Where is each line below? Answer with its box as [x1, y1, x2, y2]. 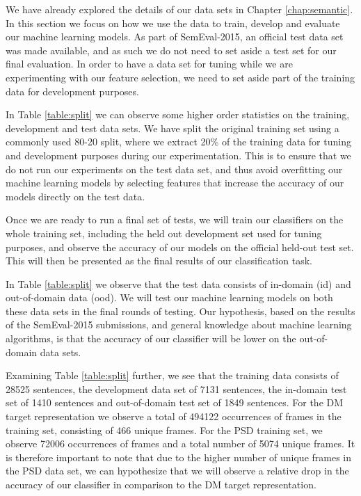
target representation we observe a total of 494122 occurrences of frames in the [6, 409, 342, 424]
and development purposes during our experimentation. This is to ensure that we [6, 147, 351, 162]
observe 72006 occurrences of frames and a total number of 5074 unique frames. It [6, 436, 355, 451]
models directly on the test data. [6, 189, 145, 203]
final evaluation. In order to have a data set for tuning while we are [6, 56, 293, 71]
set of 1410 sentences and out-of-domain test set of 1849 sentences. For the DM [6, 395, 344, 410]
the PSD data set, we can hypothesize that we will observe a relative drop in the [6, 463, 349, 478]
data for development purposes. [6, 83, 139, 98]
